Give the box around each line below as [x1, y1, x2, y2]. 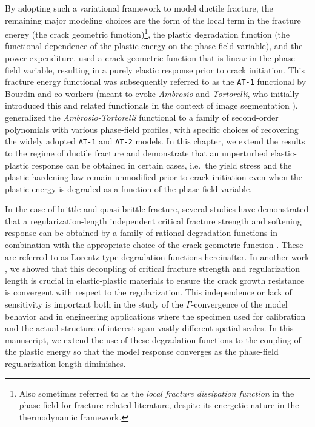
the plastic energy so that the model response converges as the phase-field [5, 345, 279, 358]
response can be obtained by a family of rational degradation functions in [5, 226, 277, 239]
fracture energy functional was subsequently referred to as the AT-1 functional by [5, 75, 307, 88]
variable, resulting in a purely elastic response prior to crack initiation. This [23, 63, 305, 76]
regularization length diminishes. [5, 357, 126, 369]
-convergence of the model [191, 298, 288, 311]
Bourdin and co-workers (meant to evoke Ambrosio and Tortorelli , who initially [5, 87, 299, 99]
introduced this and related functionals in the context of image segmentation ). [5, 99, 298, 112]
